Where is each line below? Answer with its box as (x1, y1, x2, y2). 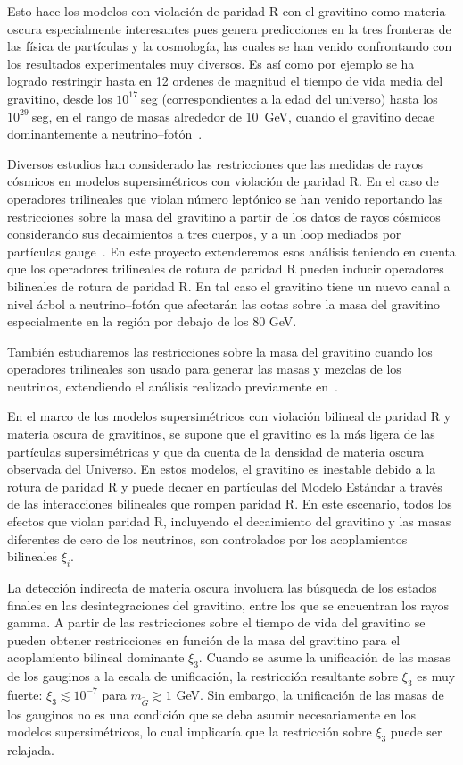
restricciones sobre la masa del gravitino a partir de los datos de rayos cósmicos (7, 206, 441, 225)
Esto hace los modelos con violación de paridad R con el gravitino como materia (7, 2, 446, 20)
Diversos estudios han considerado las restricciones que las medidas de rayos (7, 154, 423, 172)
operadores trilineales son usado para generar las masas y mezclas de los (7, 359, 401, 378)
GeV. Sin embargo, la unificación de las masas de (176, 685, 444, 703)
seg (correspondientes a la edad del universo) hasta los (140, 88, 438, 107)
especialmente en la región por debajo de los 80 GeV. (7, 312, 297, 331)
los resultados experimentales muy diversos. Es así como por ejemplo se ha (7, 54, 415, 72)
